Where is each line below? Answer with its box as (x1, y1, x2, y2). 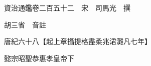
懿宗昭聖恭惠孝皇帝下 (4, 52, 74, 63)
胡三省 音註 (4, 19, 46, 29)
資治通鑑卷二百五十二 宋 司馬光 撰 (4, 2, 130, 12)
